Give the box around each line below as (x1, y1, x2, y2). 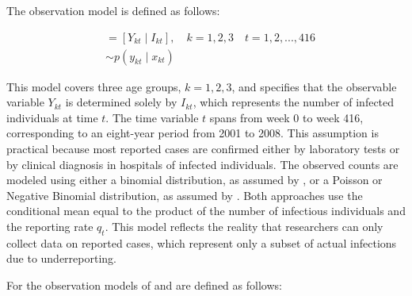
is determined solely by (65, 94, 177, 110)
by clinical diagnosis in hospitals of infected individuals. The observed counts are (6, 156, 399, 172)
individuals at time (6, 109, 98, 125)
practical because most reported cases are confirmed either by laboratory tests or (6, 140, 400, 157)
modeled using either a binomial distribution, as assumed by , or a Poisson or (6, 171, 383, 188)
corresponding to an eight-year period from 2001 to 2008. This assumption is (6, 125, 379, 141)
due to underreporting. (6, 250, 116, 267)
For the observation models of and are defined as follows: (6, 276, 282, 293)
